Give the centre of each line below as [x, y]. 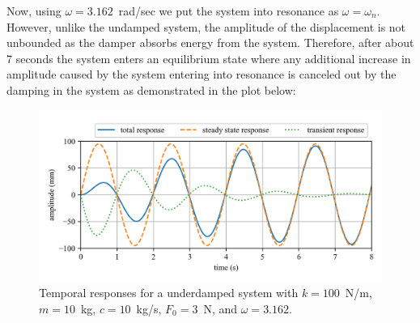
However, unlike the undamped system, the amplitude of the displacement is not [206, 26]
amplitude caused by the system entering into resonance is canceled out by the [202, 74]
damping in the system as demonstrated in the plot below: [151, 89]
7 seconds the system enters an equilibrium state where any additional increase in [209, 58]
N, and [221, 308]
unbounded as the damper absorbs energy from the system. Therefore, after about [210, 42]
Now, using [34, 11]
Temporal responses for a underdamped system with [169, 293]
